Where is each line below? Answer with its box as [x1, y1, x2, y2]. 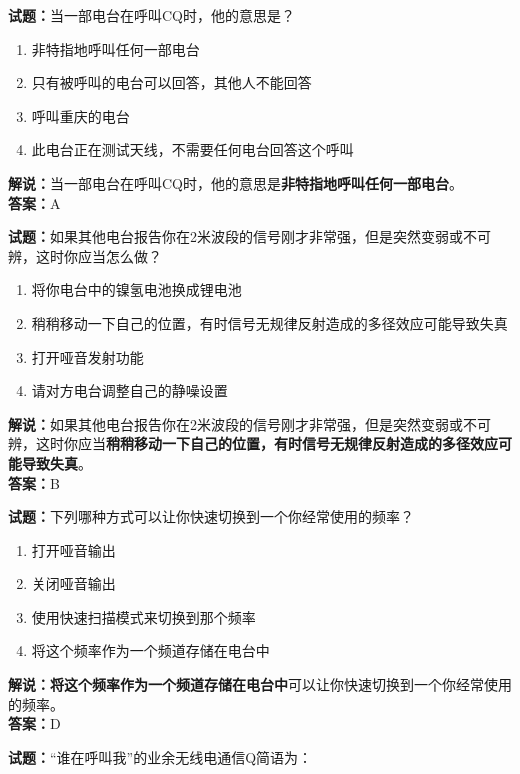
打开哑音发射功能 [31, 346, 144, 367]
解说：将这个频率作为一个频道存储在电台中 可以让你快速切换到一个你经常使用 [8, 674, 512, 695]
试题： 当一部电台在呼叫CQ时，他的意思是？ [8, 5, 295, 25]
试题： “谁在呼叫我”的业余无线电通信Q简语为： [8, 746, 313, 767]
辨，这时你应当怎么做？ [8, 245, 162, 266]
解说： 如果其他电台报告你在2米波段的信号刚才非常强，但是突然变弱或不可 [8, 413, 491, 434]
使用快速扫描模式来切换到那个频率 [31, 606, 256, 627]
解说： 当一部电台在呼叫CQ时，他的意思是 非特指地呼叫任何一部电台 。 [8, 172, 463, 193]
